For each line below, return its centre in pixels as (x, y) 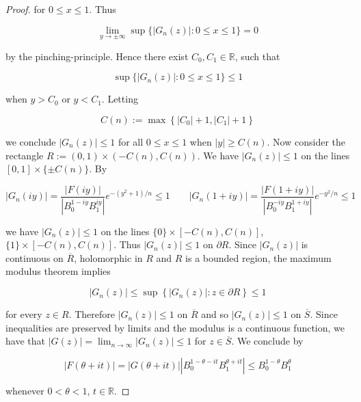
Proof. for (26, 9)
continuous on (35, 257)
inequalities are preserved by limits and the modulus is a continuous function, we (175, 327)
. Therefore (92, 314)
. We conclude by (267, 341)
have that (25, 341)
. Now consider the (306, 142)
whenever (25, 390)
